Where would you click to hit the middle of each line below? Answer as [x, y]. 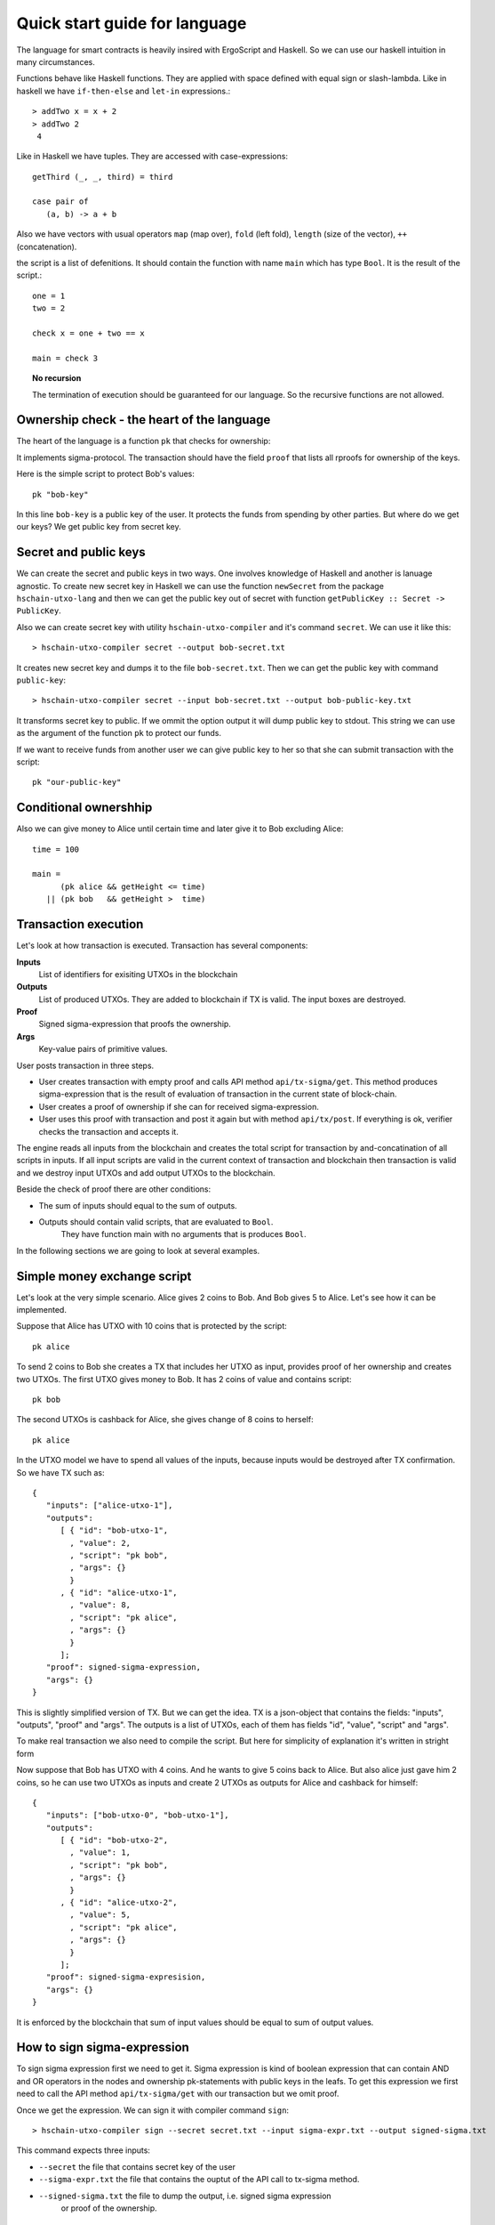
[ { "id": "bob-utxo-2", [114, 1841]
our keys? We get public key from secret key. [99, 527]
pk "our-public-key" [77, 782]
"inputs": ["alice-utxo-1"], [109, 1505]
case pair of [60, 202]
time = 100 [56, 849]
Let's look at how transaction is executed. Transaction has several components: [162, 946]
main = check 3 [65, 358]
